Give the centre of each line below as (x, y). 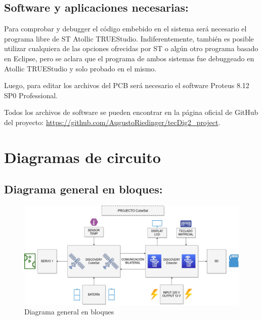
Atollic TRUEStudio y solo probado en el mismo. (80, 68)
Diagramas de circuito (82, 157)
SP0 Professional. (31, 95)
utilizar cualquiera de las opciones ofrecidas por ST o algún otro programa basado (131, 48)
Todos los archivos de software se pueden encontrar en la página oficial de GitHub (131, 112)
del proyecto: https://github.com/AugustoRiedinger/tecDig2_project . (112, 122)
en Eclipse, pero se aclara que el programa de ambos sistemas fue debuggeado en (129, 58)
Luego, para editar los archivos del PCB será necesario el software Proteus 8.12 (127, 85)
